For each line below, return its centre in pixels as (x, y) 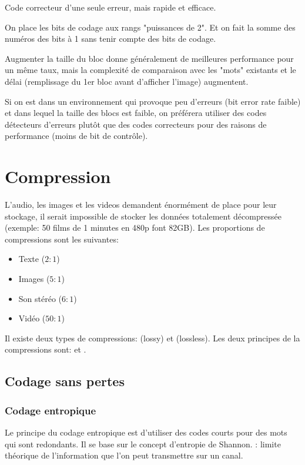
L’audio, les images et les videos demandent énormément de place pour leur (141, 205)
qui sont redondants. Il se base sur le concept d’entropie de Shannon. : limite (143, 444)
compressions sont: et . (46, 349)
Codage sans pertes (65, 381)
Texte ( (32, 259)
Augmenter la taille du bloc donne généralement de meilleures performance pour (149, 58)
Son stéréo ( (40, 298)
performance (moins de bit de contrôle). (76, 136)
